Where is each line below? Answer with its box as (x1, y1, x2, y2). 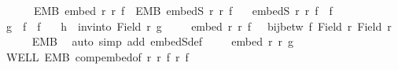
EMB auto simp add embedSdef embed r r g (31, 33, 293, 50)
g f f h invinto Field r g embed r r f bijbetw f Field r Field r (6, 17, 392, 34)
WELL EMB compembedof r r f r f (6, 48, 189, 64)
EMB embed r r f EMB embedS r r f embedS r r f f (33, 2, 333, 18)
